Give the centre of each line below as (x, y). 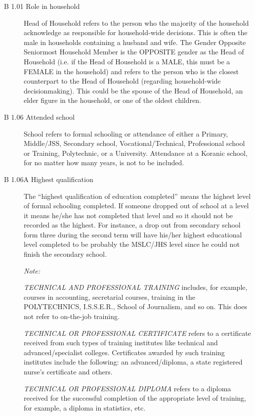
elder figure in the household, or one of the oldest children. (112, 100)
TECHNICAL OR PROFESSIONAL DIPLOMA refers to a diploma (127, 388)
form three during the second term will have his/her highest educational (133, 234)
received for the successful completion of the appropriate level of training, (135, 398)
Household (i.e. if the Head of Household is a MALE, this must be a (127, 61)
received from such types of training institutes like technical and (121, 343)
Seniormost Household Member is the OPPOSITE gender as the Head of (134, 52)
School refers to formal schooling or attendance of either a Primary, (126, 133)
